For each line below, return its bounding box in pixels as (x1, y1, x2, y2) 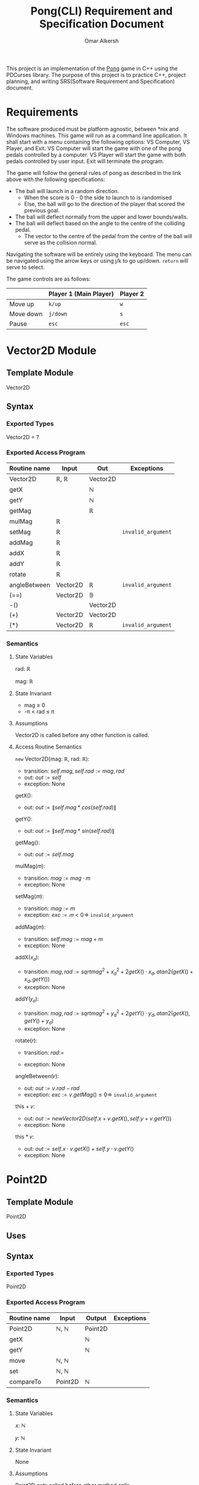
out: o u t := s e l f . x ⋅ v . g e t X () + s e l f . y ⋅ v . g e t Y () (24, 1145, 134, 1153)
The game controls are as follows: (6, 275, 91, 282)
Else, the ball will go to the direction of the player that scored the (24, 200, 185, 207)
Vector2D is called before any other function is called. (15, 732, 149, 739)
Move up (9, 300, 34, 308)
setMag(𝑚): (15, 893, 44, 900)
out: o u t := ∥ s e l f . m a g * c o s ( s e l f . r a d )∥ (24, 804, 117, 811)
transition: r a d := (24, 1049, 65, 1056)
